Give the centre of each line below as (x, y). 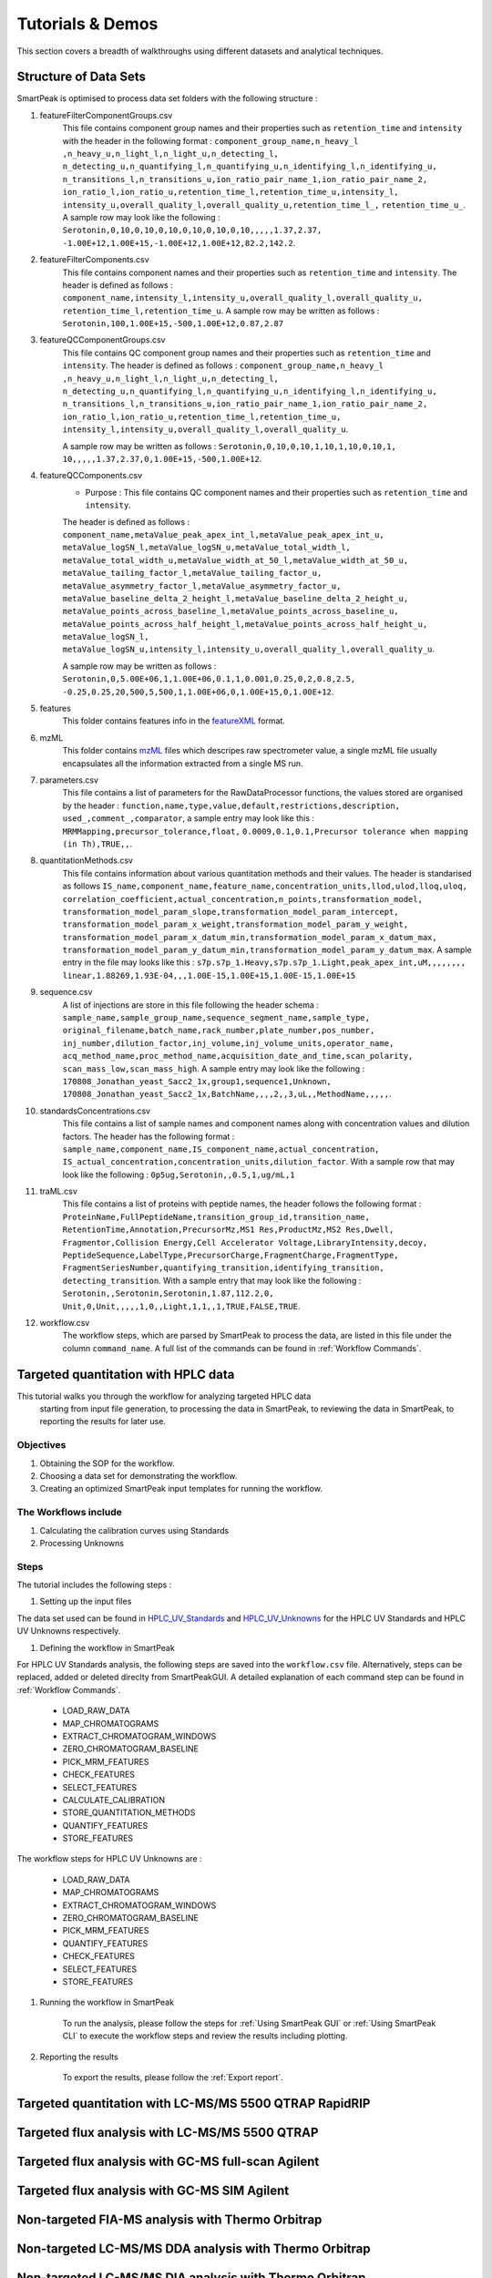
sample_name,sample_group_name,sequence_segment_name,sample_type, (216, 1018)
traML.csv (58, 1191)
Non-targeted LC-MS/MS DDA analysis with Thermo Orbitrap (194, 2248)
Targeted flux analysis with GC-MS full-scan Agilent (168, 2161)
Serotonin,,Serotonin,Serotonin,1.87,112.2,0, (168, 1293)
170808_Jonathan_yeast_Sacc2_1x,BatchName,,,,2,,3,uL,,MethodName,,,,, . (227, 1094)
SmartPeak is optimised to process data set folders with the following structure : (167, 98)
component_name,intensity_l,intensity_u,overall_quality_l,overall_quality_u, (243, 298)
